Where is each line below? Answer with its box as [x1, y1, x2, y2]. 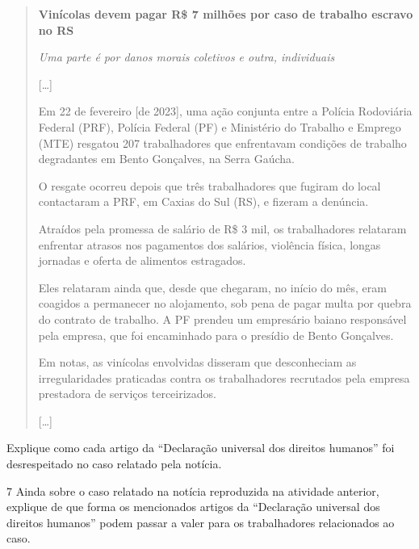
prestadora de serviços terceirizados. [38, 385, 217, 402]
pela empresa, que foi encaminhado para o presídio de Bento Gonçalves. [38, 326, 394, 343]
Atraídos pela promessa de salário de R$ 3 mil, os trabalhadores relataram [38, 220, 407, 237]
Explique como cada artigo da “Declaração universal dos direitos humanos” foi [6, 439, 395, 456]
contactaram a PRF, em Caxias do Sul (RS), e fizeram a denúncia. [38, 193, 369, 210]
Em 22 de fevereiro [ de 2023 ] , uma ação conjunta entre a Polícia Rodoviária [38, 103, 413, 119]
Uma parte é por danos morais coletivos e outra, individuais [38, 48, 335, 65]
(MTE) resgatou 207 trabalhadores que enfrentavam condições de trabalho [38, 134, 407, 151]
